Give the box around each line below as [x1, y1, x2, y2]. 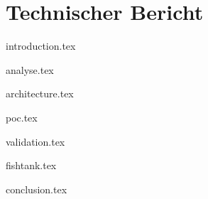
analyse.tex [6, 62, 54, 77]
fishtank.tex [6, 158, 57, 173]
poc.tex [6, 109, 38, 124]
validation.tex [6, 134, 65, 149]
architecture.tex [6, 86, 74, 101]
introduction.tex [6, 38, 76, 53]
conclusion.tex [6, 181, 67, 196]
